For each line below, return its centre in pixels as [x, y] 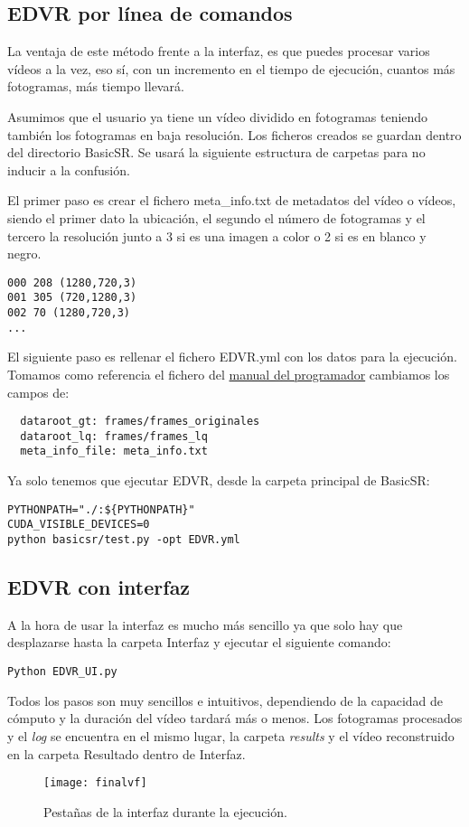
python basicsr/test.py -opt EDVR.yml [124, 540]
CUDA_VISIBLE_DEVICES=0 [79, 525]
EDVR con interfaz [99, 587]
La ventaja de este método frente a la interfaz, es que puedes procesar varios [219, 51]
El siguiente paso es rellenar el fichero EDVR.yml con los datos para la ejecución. [232, 357]
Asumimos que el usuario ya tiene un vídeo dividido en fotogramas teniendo [218, 116]
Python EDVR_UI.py [62, 672]
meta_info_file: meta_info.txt [114, 451]
